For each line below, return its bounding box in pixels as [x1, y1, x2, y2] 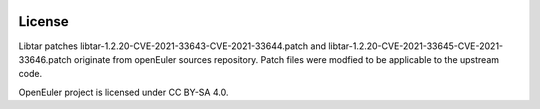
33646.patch [18, 53, 72, 65]
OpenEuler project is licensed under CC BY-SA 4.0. [18, 86, 229, 98]
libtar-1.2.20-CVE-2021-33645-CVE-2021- [328, 40, 504, 52]
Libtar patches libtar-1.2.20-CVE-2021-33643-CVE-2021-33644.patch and [18, 40, 327, 52]
